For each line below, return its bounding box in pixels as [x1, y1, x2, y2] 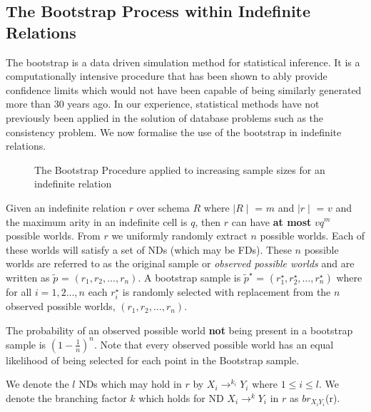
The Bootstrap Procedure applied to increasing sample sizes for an [34, 162, 325, 177]
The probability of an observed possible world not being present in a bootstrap [6, 322, 353, 337]
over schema [136, 200, 190, 215]
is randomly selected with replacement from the [122, 284, 331, 299]
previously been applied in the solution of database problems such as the [6, 110, 324, 125]
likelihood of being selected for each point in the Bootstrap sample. [6, 352, 300, 367]
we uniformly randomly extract [111, 228, 248, 243]
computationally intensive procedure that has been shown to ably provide [6, 68, 327, 83]
